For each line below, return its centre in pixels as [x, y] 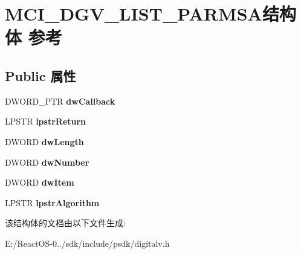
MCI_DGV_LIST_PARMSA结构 [150, 14]
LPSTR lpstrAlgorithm [52, 202]
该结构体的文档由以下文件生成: [65, 223]
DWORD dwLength [44, 141]
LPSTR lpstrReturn [46, 121]
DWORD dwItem [40, 182]
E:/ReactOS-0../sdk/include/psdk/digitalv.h [87, 243]
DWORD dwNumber [47, 162]
